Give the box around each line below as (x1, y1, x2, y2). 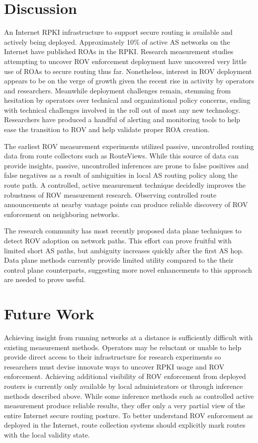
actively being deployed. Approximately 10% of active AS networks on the (4, 36, 230, 47)
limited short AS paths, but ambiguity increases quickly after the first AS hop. (4, 245, 244, 255)
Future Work (4, 303, 94, 324)
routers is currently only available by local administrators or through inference (4, 381, 243, 391)
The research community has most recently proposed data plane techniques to (4, 225, 242, 236)
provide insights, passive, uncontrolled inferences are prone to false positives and (4, 160, 249, 170)
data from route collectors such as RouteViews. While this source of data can (4, 150, 239, 161)
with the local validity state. (4, 430, 90, 440)
